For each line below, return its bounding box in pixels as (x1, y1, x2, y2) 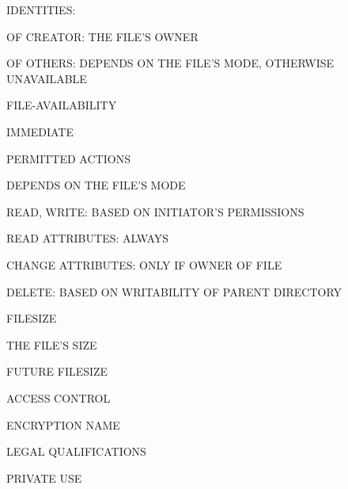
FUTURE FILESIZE (6, 363, 108, 380)
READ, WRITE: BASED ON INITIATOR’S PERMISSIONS (6, 203, 304, 220)
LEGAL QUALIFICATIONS (6, 443, 146, 460)
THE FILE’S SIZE (6, 336, 97, 353)
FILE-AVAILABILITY (6, 97, 117, 113)
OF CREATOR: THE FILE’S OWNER (6, 28, 199, 44)
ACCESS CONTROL (6, 389, 111, 406)
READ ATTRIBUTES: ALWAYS (6, 230, 169, 246)
